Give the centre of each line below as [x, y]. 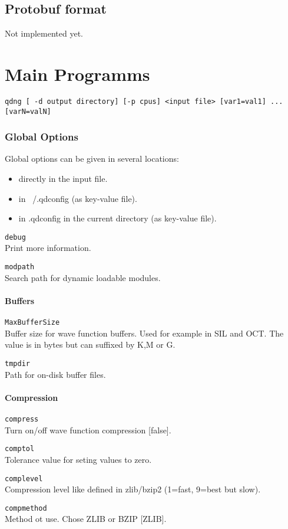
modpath [20, 267]
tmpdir [17, 363]
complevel [24, 479]
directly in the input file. [63, 179]
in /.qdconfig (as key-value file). [78, 198]
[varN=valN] [28, 111]
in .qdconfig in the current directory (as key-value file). [117, 218]
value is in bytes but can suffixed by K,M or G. [90, 344]
